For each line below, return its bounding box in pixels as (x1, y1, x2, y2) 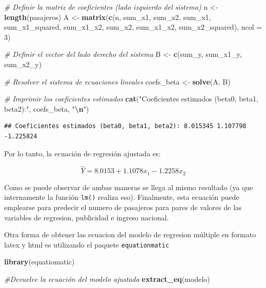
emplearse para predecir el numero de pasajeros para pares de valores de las (4, 202, 242, 213)
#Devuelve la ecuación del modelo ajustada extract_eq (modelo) (4, 274, 210, 284)
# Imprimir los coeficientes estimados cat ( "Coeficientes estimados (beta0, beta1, (4, 93, 258, 104)
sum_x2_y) (4, 58, 42, 69)
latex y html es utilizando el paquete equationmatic (4, 239, 169, 250)
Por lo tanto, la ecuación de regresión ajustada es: (4, 148, 161, 158)
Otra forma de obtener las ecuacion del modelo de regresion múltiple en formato (4, 229, 256, 240)
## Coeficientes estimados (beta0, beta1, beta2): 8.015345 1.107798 (4, 122, 247, 130)
